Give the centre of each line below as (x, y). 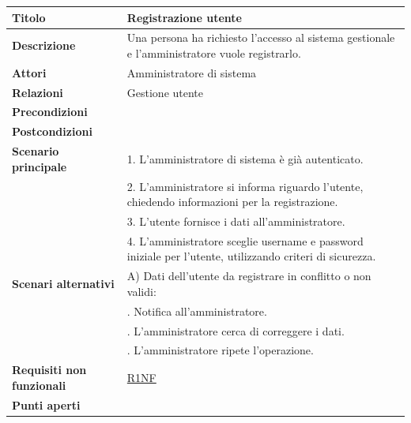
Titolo (29, 17)
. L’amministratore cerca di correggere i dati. (236, 330)
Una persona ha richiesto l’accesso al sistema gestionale (261, 37)
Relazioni (38, 92)
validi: (141, 291)
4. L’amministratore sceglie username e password (245, 240)
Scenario (36, 151)
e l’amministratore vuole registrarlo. (214, 52)
